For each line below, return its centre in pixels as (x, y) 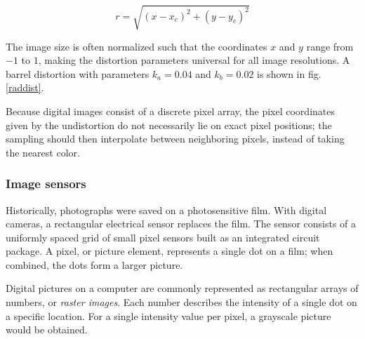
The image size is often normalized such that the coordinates (137, 46)
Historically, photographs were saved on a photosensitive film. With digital (166, 210)
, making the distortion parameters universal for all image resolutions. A (194, 60)
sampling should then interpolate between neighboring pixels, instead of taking (175, 139)
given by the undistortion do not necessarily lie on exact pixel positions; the (169, 125)
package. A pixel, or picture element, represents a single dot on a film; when (170, 251)
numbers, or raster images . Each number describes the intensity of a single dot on (181, 302)
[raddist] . (25, 87)
